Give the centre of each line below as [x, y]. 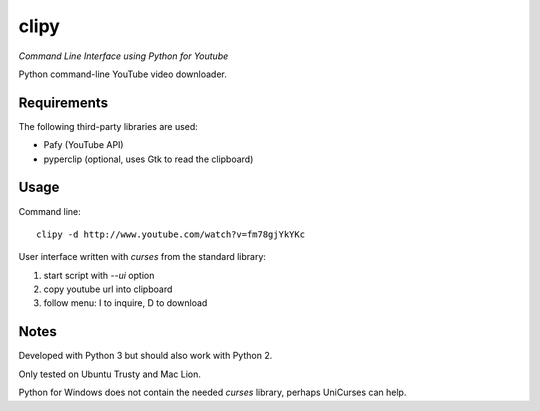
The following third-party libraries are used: [108, 126]
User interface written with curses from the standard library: [142, 257]
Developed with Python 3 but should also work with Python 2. [145, 356]
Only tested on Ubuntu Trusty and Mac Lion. [110, 374]
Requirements [63, 102]
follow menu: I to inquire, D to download [125, 303]
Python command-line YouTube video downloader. [122, 74]
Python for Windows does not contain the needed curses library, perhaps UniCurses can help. [212, 392]
